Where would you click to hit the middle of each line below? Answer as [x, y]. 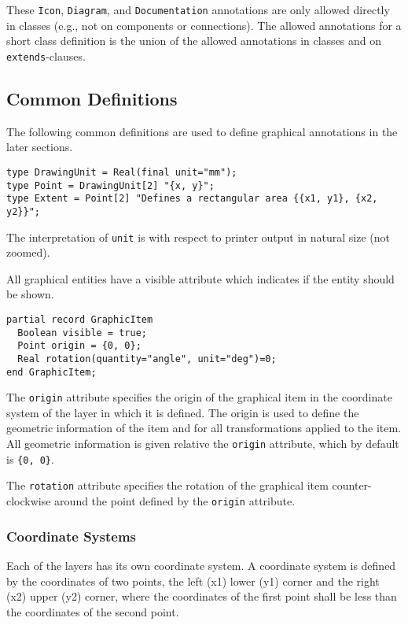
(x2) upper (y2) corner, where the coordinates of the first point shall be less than [202, 596]
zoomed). [28, 252]
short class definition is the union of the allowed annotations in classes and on [194, 41]
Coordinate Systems [72, 536]
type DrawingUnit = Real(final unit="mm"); [122, 172]
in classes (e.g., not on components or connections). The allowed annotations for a [204, 25]
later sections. [40, 147]
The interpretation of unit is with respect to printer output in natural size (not [198, 237]
